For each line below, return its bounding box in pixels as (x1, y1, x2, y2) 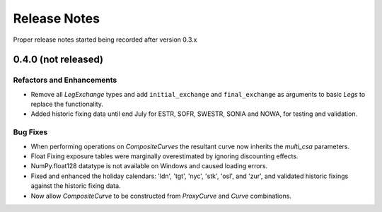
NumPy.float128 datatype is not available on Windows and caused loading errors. (30, 162, 268, 170)
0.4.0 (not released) (13, 54, 104, 66)
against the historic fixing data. (30, 182, 121, 190)
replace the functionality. (30, 100, 104, 109)
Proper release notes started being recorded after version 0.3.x (13, 35, 197, 44)
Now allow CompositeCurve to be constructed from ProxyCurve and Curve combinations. (30, 192, 291, 200)
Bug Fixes (13, 127, 48, 137)
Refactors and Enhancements (13, 75, 117, 85)
